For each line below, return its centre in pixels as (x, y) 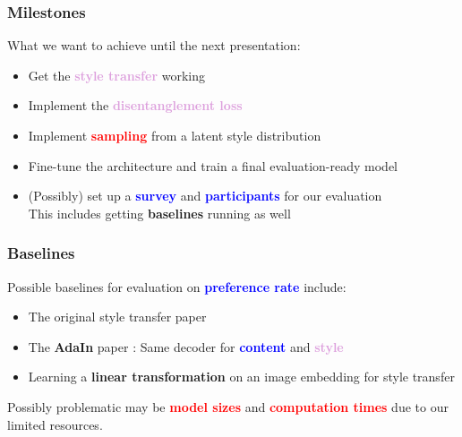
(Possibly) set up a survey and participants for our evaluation (205, 196)
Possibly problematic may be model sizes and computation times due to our (228, 406)
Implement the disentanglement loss (135, 105)
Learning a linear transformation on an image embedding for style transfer (241, 377)
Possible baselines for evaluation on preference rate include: (177, 286)
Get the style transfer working (116, 75)
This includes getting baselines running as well (159, 213)
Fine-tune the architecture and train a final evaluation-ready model (213, 165)
